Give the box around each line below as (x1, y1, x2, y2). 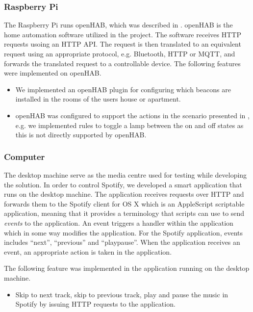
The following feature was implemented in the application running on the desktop (4, 263, 250, 273)
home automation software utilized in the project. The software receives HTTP (4, 29, 241, 39)
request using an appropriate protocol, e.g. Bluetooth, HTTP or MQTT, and (4, 49, 235, 58)
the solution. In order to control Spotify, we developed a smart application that (4, 179, 242, 189)
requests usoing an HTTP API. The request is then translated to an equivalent (4, 39, 241, 49)
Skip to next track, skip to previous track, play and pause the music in (15, 289, 228, 299)
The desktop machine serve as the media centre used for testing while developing (4, 169, 247, 180)
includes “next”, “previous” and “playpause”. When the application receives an (4, 237, 240, 247)
